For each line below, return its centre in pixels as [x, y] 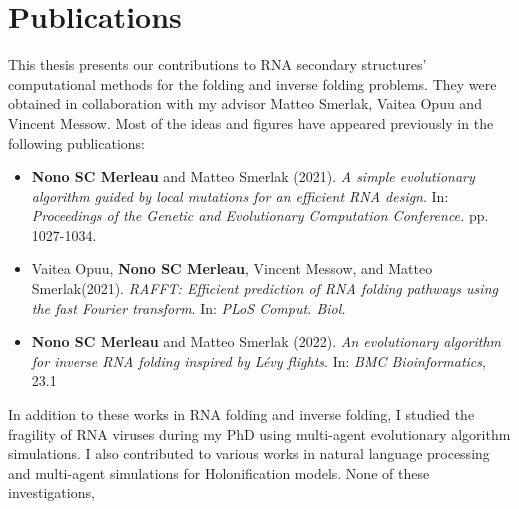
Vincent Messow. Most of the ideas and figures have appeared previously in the [251, 122]
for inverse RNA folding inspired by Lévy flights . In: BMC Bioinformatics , [258, 360]
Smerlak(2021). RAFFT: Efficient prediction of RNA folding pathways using [264, 288]
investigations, [51, 492]
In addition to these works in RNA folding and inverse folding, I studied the [241, 414]
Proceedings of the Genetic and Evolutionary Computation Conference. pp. [260, 215]
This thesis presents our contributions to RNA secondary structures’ [217, 64]
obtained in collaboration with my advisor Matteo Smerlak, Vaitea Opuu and [245, 103]
